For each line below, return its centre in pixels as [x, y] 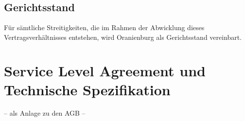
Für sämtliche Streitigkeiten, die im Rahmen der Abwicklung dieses [104, 27]
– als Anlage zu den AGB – [45, 112]
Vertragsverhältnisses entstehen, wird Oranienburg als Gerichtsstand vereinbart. [123, 37]
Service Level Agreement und [105, 70]
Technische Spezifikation [87, 89]
